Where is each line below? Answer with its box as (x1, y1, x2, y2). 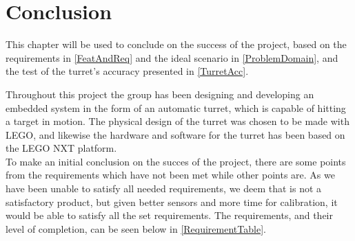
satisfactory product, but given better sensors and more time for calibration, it (6, 194, 338, 209)
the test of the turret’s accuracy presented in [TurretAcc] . (6, 64, 249, 78)
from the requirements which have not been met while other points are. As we (6, 168, 335, 182)
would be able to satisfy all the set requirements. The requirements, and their (6, 208, 334, 222)
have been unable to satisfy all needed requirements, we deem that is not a (6, 181, 322, 196)
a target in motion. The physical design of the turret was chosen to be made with (6, 114, 349, 128)
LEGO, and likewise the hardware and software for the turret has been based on (6, 127, 345, 141)
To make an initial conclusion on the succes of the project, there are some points (6, 154, 346, 168)
